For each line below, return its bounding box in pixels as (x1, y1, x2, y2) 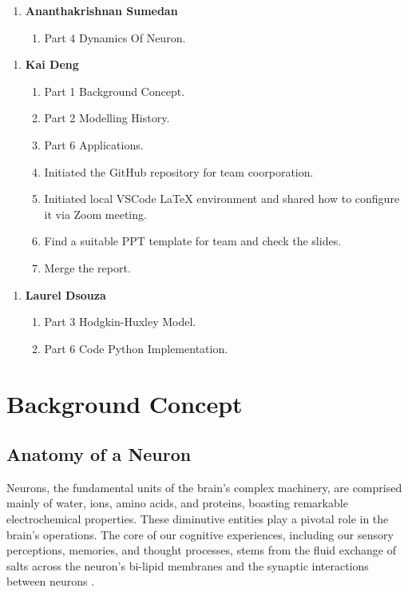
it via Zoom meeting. (44, 205, 147, 222)
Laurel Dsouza (25, 286, 106, 303)
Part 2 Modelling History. (44, 109, 170, 126)
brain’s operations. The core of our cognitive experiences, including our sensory (6, 526, 394, 542)
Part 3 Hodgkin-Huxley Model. (44, 313, 196, 330)
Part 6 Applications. (44, 136, 144, 153)
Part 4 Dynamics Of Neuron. (44, 29, 186, 46)
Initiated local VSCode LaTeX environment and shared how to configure (44, 190, 400, 207)
